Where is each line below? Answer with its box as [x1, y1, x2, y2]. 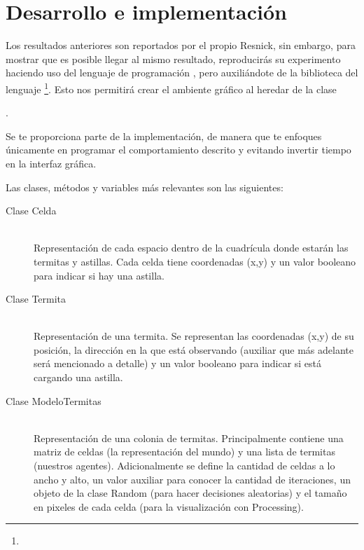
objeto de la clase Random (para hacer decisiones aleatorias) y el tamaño [34, 486, 347, 500]
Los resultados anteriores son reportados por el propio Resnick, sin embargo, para [6, 38, 356, 53]
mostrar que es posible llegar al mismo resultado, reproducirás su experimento [6, 51, 341, 66]
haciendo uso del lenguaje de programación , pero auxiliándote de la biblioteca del [6, 65, 358, 80]
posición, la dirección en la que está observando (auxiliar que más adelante [34, 342, 353, 357]
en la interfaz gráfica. [6, 156, 97, 170]
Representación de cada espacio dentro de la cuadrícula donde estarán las [34, 240, 349, 255]
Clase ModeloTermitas [6, 393, 101, 408]
